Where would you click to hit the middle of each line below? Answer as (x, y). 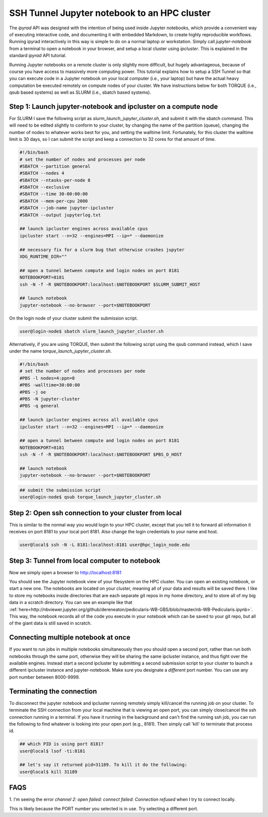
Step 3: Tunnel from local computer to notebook (85, 561)
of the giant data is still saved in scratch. (50, 623)
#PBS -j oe (33, 392)
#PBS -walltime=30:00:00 (50, 385)
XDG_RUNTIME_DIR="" (43, 256)
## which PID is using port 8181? (62, 744)
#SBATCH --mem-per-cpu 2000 (54, 201)
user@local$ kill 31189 (49, 772)
